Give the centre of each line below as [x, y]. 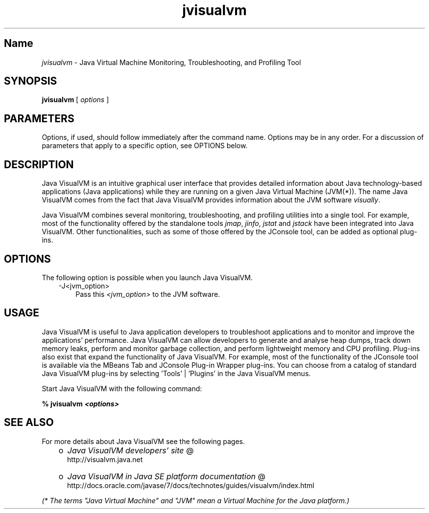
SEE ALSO [29, 423]
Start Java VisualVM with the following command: [122, 388]
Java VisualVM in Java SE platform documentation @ [167, 476]
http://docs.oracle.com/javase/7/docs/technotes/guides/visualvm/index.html [191, 485]
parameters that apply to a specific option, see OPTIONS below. [145, 146]
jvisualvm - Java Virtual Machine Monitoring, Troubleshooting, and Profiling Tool [171, 62]
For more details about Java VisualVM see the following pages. [143, 441]
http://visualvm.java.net [105, 459]
